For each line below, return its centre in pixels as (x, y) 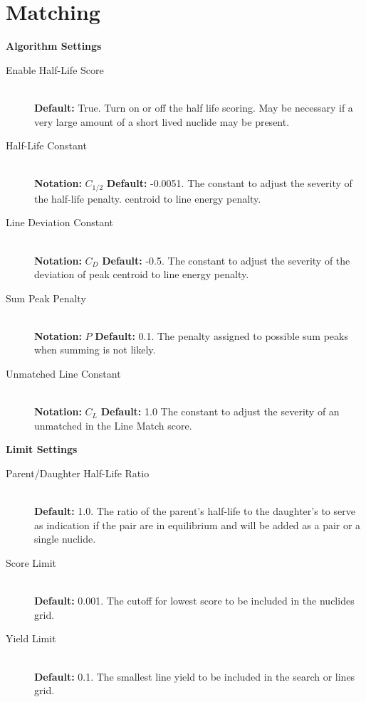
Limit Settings (42, 449)
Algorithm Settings (54, 46)
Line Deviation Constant (59, 222)
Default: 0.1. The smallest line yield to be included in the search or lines (195, 676)
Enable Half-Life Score (55, 69)
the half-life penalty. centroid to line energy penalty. (148, 198)
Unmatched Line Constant (63, 374)
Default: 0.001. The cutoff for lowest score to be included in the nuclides (194, 601)
